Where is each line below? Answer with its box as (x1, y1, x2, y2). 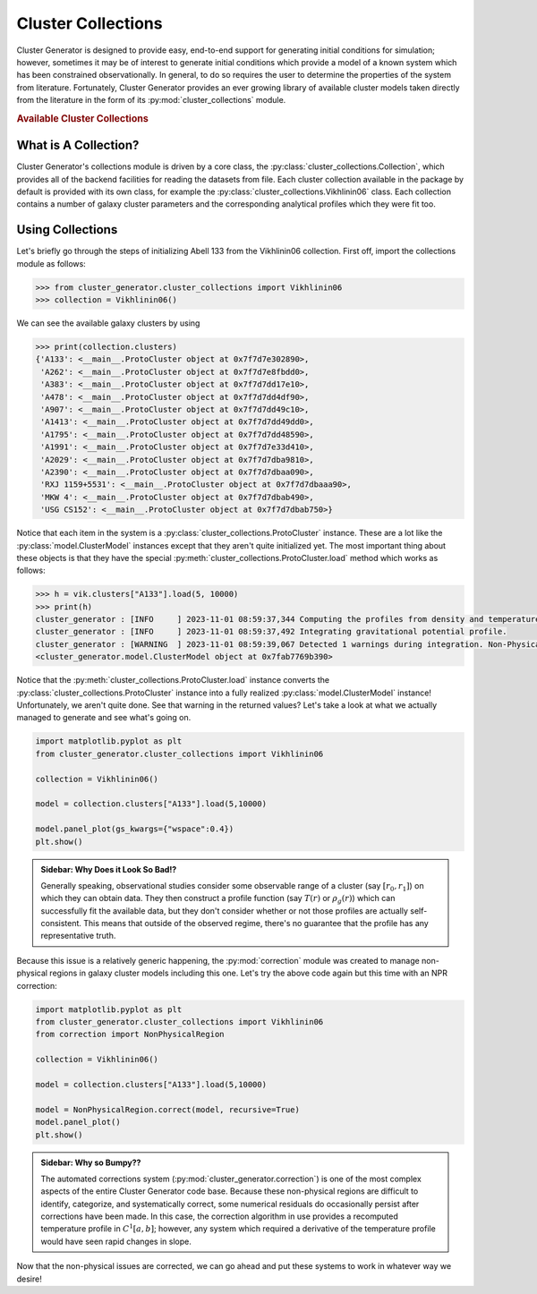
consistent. (40, 918, 82, 929)
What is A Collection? (16, 138, 140, 153)
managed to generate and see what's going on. (16, 712, 192, 723)
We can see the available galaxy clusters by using (16, 318, 200, 328)
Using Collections (16, 222, 118, 237)
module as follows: (16, 258, 87, 268)
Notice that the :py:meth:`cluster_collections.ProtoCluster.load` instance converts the (16, 675, 330, 685)
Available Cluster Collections (16, 112, 149, 124)
